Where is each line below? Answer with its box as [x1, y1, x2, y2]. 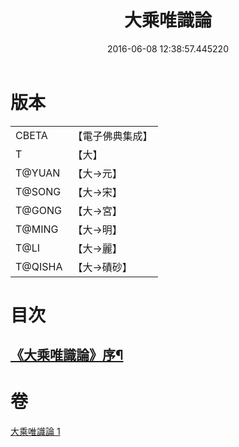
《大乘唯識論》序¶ [10, 347, 124, 364]
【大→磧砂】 [72, 260, 133, 274]
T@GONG [15, 203, 62, 217]
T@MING [15, 222, 59, 236]
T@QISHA [15, 259, 63, 273]
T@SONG [15, 184, 62, 198]
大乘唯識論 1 [10, 426, 61, 438]
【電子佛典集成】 [72, 129, 153, 143]
